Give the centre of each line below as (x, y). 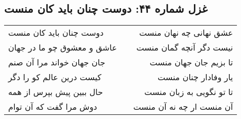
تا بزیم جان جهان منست (191, 62)
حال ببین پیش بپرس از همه (56, 92)
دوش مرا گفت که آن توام (53, 107)
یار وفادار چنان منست (195, 77)
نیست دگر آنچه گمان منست (185, 47)
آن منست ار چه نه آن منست (183, 107)
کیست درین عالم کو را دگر (55, 77)
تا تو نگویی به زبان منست (189, 92)
